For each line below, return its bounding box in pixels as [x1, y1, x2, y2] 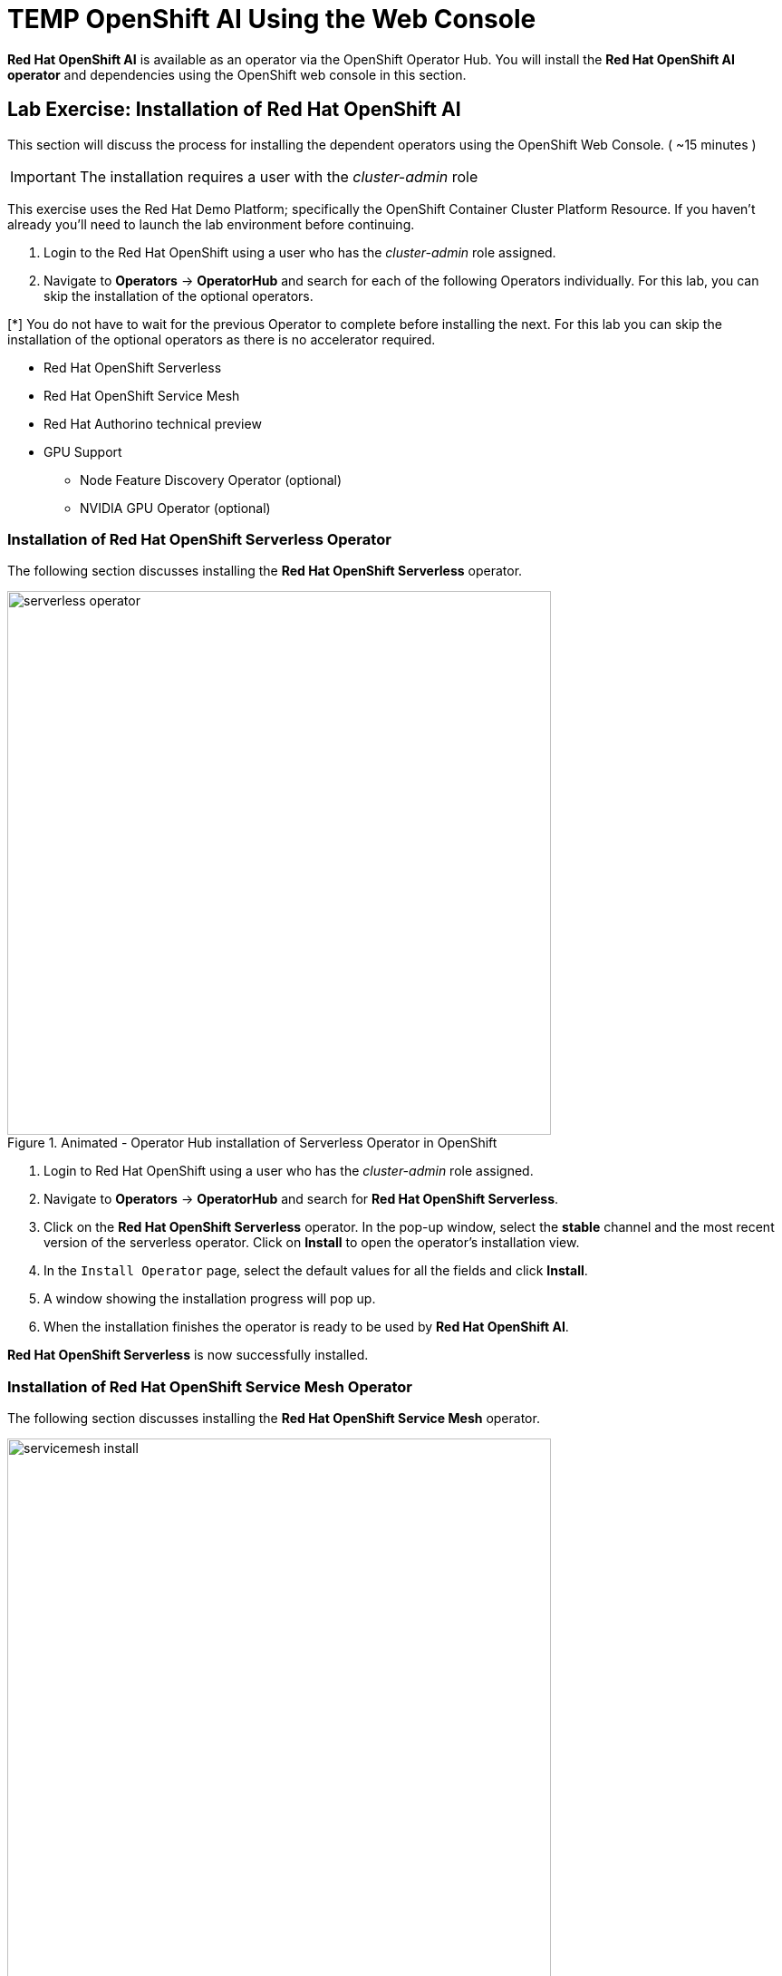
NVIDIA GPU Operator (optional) [80, 499, 271, 516]
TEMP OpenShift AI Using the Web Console [7, 4, 536, 34]
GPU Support [43, 443, 122, 460]
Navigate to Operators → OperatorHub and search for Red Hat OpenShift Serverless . [43, 1191, 559, 1207]
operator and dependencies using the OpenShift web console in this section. [7, 66, 467, 82]
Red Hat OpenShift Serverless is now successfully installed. [7, 1347, 369, 1363]
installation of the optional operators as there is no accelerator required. [7, 331, 436, 347]
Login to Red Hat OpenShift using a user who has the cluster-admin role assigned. [43, 1163, 534, 1179]
